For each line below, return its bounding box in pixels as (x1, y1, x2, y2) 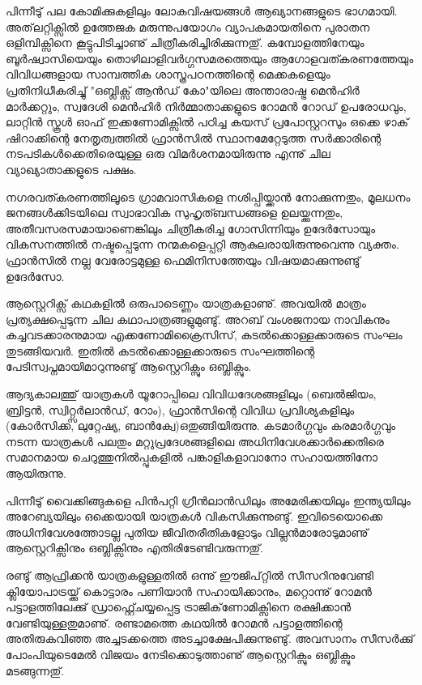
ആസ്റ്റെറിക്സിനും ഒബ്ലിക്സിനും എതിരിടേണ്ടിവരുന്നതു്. (6, 539, 264, 556)
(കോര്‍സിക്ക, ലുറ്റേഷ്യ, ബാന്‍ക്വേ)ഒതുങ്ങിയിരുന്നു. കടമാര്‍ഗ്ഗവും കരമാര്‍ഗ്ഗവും (6, 417, 396, 434)
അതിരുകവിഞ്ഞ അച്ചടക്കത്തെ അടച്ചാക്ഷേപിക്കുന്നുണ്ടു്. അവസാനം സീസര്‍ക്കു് (6, 630, 414, 647)
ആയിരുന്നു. (6, 465, 66, 482)
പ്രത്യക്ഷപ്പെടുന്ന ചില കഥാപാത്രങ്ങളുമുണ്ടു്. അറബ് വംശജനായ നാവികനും (6, 310, 390, 327)
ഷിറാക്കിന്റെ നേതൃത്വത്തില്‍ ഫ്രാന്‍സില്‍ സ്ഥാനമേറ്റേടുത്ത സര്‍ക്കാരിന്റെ (6, 129, 382, 146)
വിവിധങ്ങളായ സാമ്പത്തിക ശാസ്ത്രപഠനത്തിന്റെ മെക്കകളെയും (6, 66, 330, 83)
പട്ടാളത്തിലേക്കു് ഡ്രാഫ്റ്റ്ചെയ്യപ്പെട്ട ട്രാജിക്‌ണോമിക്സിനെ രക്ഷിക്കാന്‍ (6, 598, 352, 615)
